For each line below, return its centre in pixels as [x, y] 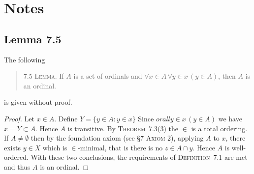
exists [12, 147]
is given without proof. [38, 102]
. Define [66, 118]
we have [230, 118]
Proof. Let [19, 118]
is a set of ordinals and [108, 76]
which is [55, 147]
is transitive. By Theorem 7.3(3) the [123, 128]
